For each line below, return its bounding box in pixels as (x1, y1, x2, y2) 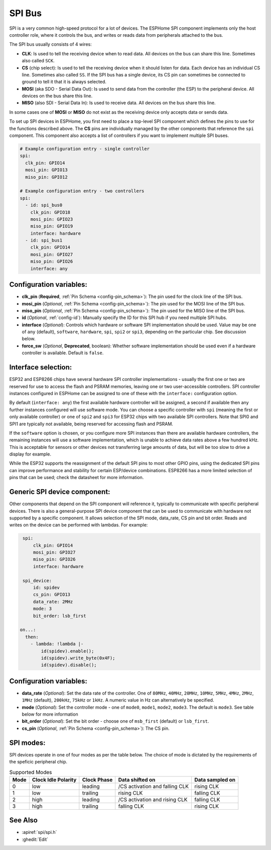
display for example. (9, 451, 51, 457)
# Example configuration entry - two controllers (20, 188, 145, 194)
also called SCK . (22, 58, 55, 64)
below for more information (22, 711, 78, 717)
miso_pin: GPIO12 (25, 174, 68, 180)
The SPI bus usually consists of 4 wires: (9, 41, 92, 47)
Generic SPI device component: (9, 488, 110, 496)
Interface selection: (9, 363, 72, 372)
